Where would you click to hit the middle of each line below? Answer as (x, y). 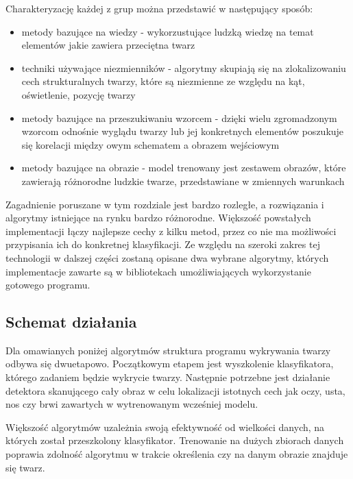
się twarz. (25, 467)
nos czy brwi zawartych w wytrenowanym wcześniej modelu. (132, 404)
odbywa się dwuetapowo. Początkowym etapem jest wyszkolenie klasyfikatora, (170, 364)
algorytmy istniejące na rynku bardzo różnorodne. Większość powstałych (158, 218)
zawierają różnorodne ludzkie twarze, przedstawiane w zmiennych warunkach (183, 181)
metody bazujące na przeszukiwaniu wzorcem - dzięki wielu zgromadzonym (179, 118)
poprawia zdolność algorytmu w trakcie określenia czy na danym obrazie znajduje (177, 454)
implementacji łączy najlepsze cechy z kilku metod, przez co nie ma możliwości (171, 231)
